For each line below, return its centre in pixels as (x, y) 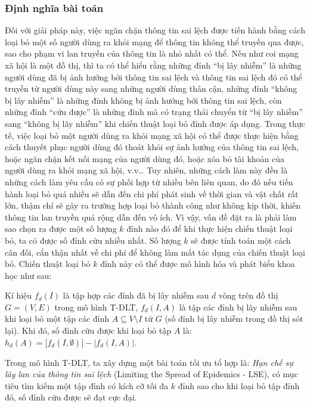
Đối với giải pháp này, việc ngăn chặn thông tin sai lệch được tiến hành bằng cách (155, 30)
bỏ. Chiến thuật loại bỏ (48, 264)
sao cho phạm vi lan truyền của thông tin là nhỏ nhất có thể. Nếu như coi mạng (152, 53)
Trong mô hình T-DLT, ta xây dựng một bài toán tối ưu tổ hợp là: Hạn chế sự (149, 362)
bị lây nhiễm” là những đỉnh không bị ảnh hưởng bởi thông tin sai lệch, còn (143, 100)
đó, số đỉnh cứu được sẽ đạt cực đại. (71, 397)
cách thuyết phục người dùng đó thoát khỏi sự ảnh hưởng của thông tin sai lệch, (152, 147)
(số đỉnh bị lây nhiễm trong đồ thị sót (234, 319)
